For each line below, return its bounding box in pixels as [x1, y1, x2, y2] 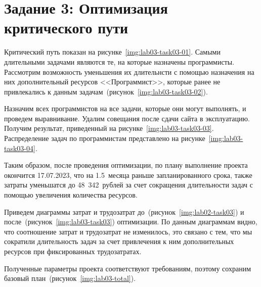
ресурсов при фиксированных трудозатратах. [4, 246, 142, 256]
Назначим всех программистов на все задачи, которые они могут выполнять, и [4, 103, 246, 114]
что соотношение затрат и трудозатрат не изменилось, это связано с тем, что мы [4, 226, 252, 236]
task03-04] [4, 142, 35, 153]
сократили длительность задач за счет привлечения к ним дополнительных [4, 236, 234, 247]
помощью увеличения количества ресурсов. [4, 189, 138, 200]
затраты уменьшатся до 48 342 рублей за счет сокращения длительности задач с [4, 179, 253, 190]
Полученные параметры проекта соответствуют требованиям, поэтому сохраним [4, 263, 251, 273]
